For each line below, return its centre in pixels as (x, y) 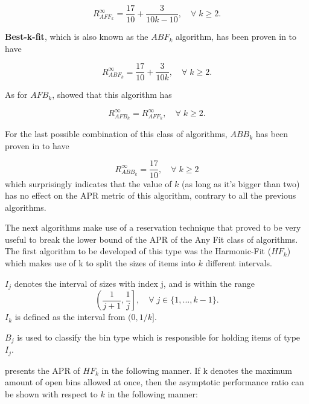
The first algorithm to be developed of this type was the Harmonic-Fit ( (138, 251)
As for (16, 95)
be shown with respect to (51, 393)
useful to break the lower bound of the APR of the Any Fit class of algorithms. (151, 239)
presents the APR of (43, 370)
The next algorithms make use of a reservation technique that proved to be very (153, 227)
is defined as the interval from (70, 317)
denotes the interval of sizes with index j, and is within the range (134, 283)
